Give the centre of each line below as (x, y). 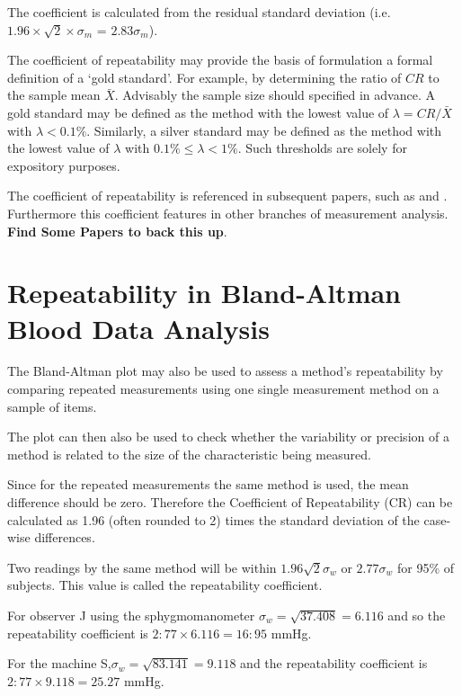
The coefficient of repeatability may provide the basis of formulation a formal (220, 60)
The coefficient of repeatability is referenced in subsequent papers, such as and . (227, 196)
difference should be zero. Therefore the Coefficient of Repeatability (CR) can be (230, 502)
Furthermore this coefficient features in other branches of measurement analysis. (228, 213)
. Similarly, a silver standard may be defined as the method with (264, 130)
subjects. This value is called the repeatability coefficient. (165, 585)
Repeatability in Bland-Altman (204, 293)
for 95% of (426, 567)
